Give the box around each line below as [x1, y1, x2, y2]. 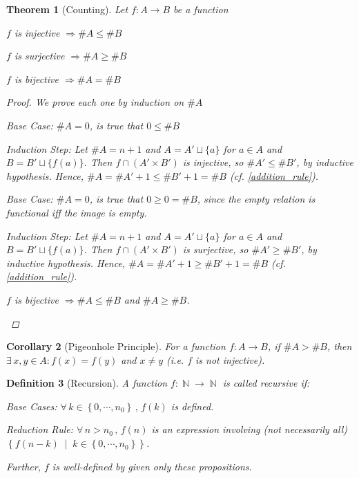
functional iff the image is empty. [6, 205, 147, 219]
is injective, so [182, 155, 244, 169]
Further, [6, 459, 41, 473]
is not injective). [195, 352, 265, 367]
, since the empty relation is [197, 192, 316, 206]
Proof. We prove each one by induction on [6, 95, 184, 109]
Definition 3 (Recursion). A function [6, 376, 168, 390]
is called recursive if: [222, 376, 310, 390]
